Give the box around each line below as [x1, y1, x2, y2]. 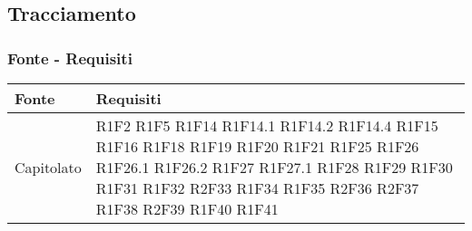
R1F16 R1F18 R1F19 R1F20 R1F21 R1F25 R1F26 [95, 136, 419, 157]
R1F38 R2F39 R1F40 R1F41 [95, 198, 279, 219]
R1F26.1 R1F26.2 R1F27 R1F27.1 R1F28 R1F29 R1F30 [95, 157, 453, 178]
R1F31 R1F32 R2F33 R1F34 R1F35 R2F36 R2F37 [95, 178, 419, 198]
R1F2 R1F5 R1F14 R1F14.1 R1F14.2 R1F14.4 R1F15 [95, 115, 438, 136]
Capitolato [15, 157, 82, 178]
